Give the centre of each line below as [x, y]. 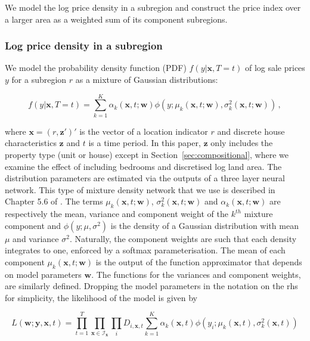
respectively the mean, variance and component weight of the [117, 214]
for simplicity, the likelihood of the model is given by [101, 297]
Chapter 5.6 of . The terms [54, 201]
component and [33, 225]
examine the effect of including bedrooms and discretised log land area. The [143, 166]
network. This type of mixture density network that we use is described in [140, 189]
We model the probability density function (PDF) [96, 68]
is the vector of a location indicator [144, 131]
